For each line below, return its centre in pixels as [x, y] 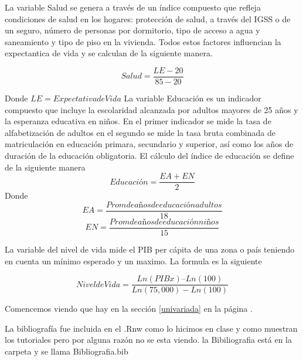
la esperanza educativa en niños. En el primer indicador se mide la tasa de [138, 121]
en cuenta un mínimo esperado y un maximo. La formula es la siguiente [133, 260]
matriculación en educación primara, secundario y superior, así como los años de [149, 144]
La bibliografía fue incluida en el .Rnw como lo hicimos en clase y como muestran [151, 328]
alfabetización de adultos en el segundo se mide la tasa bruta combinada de [140, 132]
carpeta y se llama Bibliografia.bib [67, 351]
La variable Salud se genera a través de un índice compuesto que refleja [133, 7]
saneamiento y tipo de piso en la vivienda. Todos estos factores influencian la [143, 41]
